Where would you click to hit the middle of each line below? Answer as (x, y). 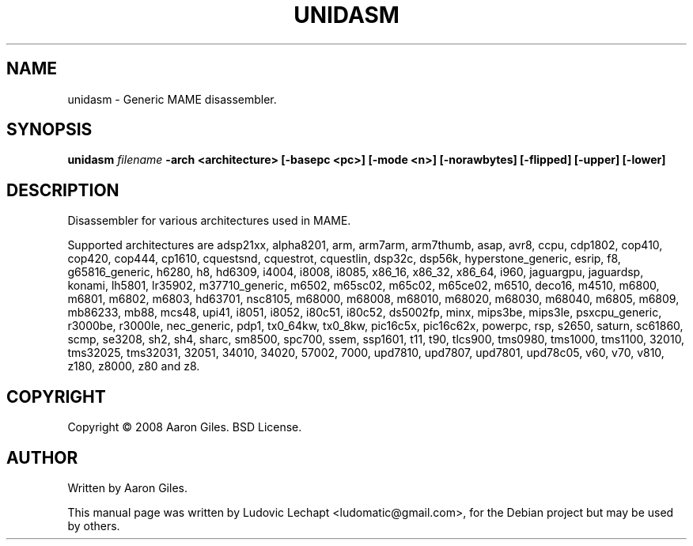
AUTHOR (42, 457)
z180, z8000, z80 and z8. (134, 366)
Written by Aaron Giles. (127, 487)
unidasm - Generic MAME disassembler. (172, 99)
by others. (94, 525)
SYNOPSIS (49, 130)
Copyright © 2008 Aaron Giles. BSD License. (185, 427)
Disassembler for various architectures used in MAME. (209, 221)
